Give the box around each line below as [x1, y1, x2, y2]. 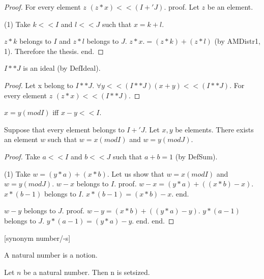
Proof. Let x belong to [4, 79, 73, 90]
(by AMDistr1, [214, 36, 260, 46]
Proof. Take [4, 151, 40, 161]
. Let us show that [107, 168, 164, 179]
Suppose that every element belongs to [4, 124, 125, 134]
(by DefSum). [175, 151, 218, 161]
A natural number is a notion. [4, 249, 98, 260]
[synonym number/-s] [4, 232, 71, 243]
